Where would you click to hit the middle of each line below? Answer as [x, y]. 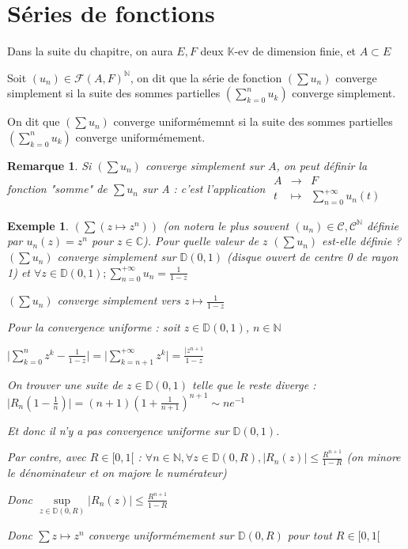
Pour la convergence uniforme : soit [94, 327]
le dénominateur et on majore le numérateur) [117, 473]
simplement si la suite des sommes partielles [114, 93]
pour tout [310, 535]
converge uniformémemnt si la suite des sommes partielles [253, 121]
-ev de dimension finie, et [295, 51]
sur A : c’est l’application [204, 189]
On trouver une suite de [65, 384]
